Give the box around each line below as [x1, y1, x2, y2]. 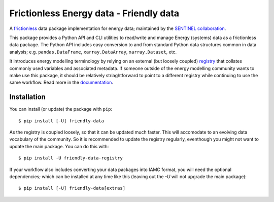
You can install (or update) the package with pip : [9, 106, 113, 112]
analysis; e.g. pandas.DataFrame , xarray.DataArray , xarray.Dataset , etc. [9, 49, 177, 55]
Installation [9, 93, 46, 102]
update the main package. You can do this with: [9, 143, 109, 149]
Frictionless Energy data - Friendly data [9, 8, 180, 19]
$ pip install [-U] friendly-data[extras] [18, 185, 126, 191]
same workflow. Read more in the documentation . [9, 79, 114, 86]
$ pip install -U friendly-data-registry [18, 155, 123, 161]
